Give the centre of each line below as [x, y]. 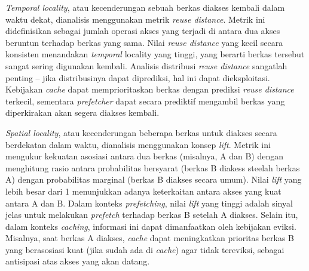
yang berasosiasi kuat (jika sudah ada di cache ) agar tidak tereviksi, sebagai [145, 249]
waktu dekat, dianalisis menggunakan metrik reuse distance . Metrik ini [135, 19]
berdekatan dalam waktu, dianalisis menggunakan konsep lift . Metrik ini [138, 144]
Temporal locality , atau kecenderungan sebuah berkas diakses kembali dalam [145, 7]
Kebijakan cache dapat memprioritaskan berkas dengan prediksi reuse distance [150, 89]
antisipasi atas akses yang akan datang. [78, 261]
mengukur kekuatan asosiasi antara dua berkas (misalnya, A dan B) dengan [145, 156]
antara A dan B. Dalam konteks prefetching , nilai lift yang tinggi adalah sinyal [149, 203]
